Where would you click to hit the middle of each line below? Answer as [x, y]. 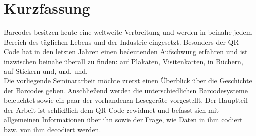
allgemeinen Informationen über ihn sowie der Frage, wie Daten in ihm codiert [123, 119]
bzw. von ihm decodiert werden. [53, 129]
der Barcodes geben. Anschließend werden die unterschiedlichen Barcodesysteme [126, 90]
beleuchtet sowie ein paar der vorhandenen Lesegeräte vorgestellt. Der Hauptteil [126, 100]
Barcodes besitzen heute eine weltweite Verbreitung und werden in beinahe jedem [128, 32]
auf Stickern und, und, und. [46, 71]
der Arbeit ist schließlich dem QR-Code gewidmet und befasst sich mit [112, 109]
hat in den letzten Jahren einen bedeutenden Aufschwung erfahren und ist [135, 51]
